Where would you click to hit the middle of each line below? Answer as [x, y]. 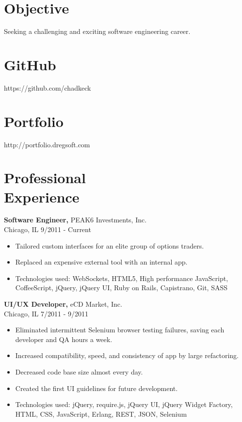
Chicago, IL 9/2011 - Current [48, 229]
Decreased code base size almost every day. [79, 372]
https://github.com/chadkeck [48, 87]
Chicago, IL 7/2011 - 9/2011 [46, 313]
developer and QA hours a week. [64, 339]
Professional [45, 178]
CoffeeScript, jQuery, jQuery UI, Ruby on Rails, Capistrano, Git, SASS [121, 288]
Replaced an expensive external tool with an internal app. [101, 262]
